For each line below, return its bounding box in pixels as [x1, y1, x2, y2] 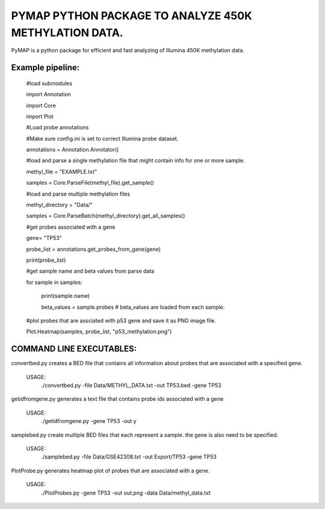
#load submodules [26, 79, 72, 87]
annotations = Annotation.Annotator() [26, 146, 119, 153]
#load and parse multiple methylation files [26, 190, 131, 197]
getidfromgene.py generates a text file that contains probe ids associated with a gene [11, 395, 224, 403]
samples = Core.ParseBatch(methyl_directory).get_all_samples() [26, 212, 185, 220]
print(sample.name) [41, 292, 90, 300]
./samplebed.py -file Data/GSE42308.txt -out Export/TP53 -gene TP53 [41, 453, 217, 460]
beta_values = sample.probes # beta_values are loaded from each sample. [41, 303, 225, 310]
